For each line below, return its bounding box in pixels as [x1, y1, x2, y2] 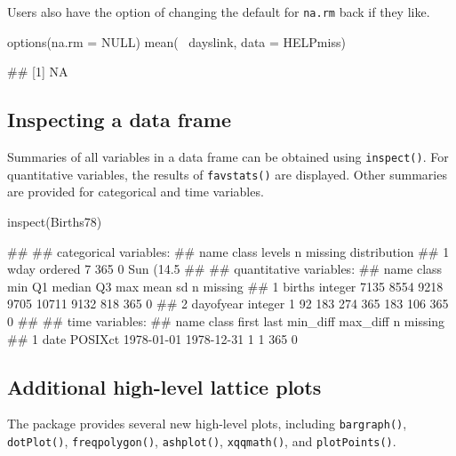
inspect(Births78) [7, 212, 102, 230]
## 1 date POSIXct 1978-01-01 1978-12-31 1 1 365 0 [7, 329, 298, 348]
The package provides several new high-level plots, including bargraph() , [7, 414, 407, 433]
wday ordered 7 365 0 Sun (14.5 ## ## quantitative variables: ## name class [7, 260, 443, 278]
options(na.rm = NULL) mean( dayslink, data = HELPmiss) [7, 32, 346, 51]
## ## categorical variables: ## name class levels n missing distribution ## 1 [7, 242, 450, 260]
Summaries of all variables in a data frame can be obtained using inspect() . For [7, 148, 449, 166]
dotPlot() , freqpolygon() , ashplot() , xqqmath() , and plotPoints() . [7, 431, 396, 450]
